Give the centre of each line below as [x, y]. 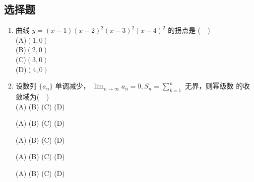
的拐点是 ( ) [189, 30]
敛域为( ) [32, 96]
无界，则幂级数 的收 [217, 86]
